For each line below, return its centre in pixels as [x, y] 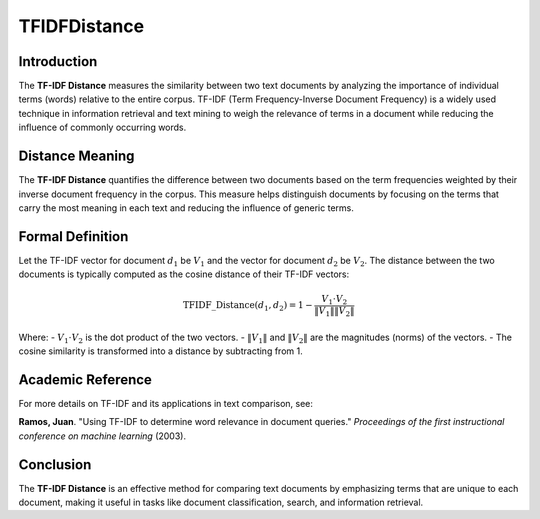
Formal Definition [73, 236]
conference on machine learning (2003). [102, 436]
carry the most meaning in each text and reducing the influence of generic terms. [186, 207]
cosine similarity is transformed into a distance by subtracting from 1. [161, 351]
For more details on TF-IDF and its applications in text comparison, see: [166, 403]
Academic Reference [85, 379]
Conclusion [55, 464]
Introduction [58, 61]
